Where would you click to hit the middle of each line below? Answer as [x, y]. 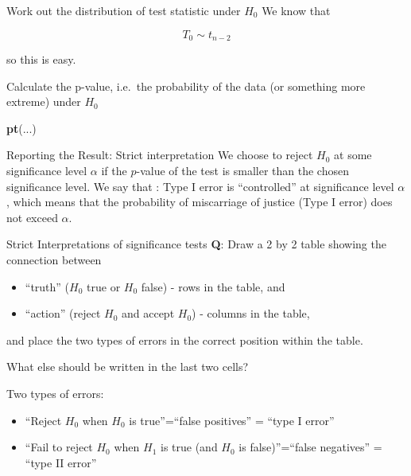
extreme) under [44, 101]
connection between [54, 259]
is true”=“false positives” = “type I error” [232, 420]
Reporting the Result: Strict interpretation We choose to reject [160, 155]
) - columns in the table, [251, 313]
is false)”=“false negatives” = [310, 447]
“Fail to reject [59, 447]
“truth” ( [47, 286]
